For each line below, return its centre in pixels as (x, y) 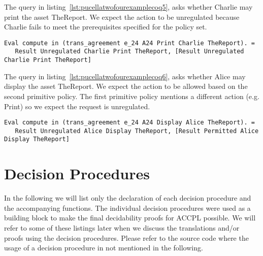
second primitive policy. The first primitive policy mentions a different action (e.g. (132, 96)
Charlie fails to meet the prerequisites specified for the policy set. (106, 27)
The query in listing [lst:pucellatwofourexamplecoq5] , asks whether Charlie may (128, 7)
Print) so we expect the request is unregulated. (77, 106)
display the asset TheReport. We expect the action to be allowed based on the (126, 86)
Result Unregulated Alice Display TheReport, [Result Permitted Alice (137, 131)
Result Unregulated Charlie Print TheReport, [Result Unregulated (129, 52)
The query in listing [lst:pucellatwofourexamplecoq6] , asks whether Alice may (125, 76)
